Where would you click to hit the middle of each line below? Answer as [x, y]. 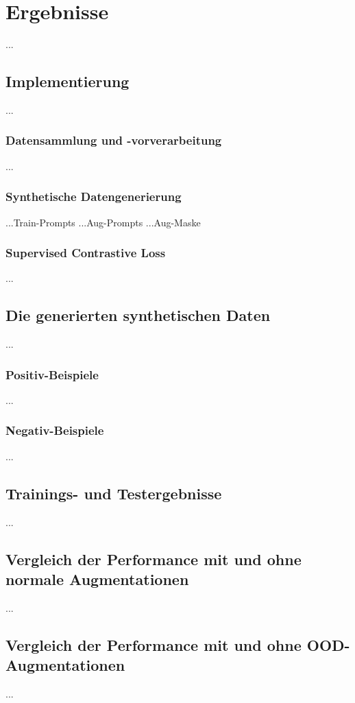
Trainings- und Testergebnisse [114, 493]
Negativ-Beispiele [55, 430]
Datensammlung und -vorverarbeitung [114, 140]
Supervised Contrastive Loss [86, 253]
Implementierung [68, 81]
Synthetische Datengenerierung [94, 196]
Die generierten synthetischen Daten [138, 315]
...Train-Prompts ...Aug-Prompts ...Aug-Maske [103, 222]
